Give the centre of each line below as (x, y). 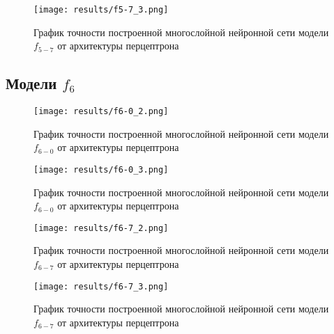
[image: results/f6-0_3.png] (101, 169)
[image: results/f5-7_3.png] (101, 10)
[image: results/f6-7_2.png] (101, 228)
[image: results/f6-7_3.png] (101, 286)
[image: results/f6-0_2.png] (101, 112)
